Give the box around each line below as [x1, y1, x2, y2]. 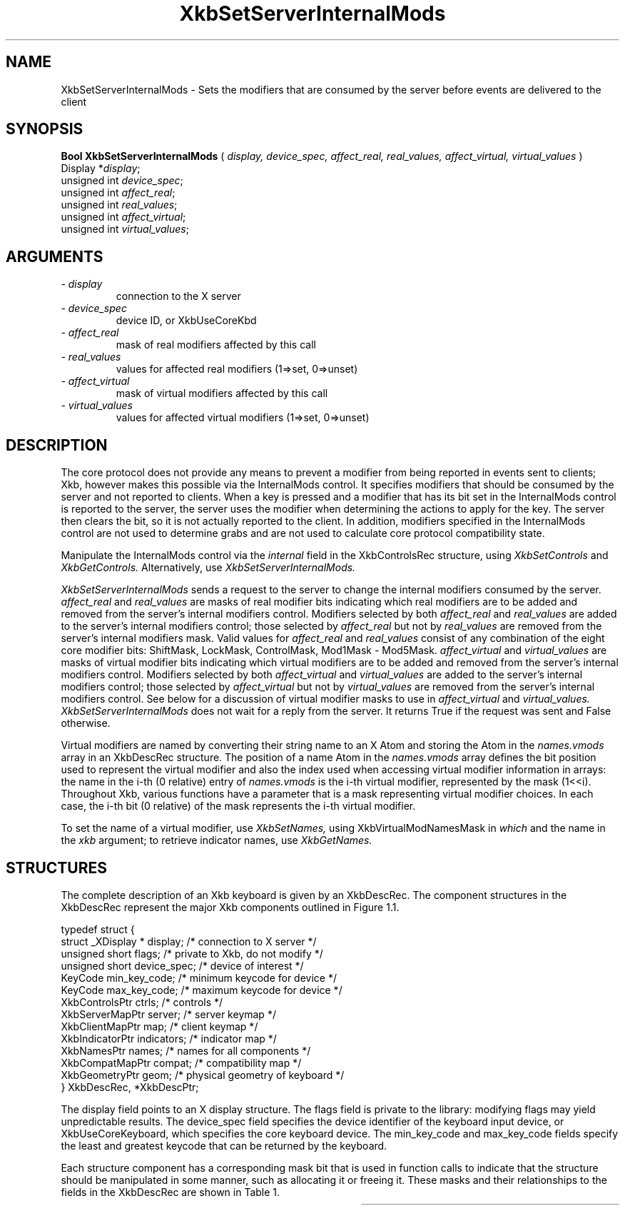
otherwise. [61, 717, 111, 730]
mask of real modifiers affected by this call [116, 338, 316, 351]
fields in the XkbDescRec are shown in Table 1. [61, 1185, 280, 1198]
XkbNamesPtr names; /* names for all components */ [61, 1044, 311, 1057]
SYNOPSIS [6, 120, 83, 139]
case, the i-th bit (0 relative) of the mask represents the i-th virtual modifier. [61, 800, 416, 813]
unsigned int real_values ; [61, 199, 178, 211]
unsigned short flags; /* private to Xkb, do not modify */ [61, 947, 323, 960]
